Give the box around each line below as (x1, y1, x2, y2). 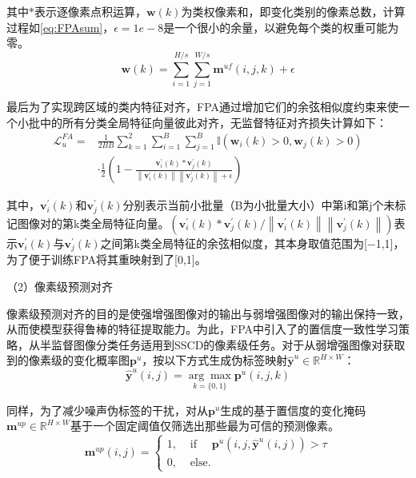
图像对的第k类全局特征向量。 (17, 214, 170, 231)
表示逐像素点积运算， (34, 3, 146, 19)
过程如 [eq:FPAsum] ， (6, 18, 114, 35)
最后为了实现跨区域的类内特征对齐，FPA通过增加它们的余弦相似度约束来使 (6, 98, 399, 114)
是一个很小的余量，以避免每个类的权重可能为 (163, 18, 399, 35)
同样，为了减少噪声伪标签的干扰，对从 (6, 401, 208, 418)
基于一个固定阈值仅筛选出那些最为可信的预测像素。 (70, 417, 339, 434)
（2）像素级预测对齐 (6, 277, 113, 294)
